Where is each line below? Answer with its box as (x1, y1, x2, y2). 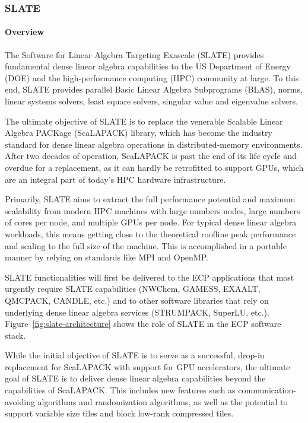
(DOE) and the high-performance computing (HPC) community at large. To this (5, 71, 299, 84)
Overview (5, 26, 45, 38)
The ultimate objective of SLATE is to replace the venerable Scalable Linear (5, 115, 283, 127)
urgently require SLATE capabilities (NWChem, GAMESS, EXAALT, (5, 282, 261, 295)
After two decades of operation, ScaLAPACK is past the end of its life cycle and (5, 150, 297, 162)
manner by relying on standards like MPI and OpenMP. (5, 251, 208, 263)
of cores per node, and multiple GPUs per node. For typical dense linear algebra (5, 216, 297, 228)
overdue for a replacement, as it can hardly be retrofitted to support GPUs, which (5, 161, 304, 173)
